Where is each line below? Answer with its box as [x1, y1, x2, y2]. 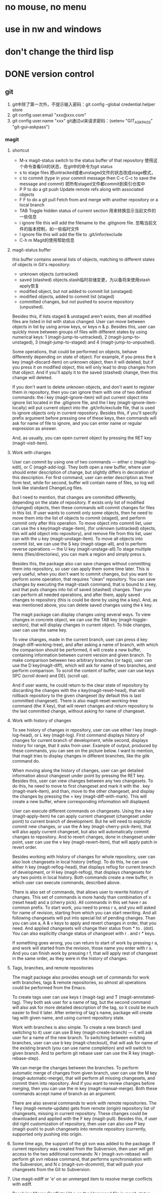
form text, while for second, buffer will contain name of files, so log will [12, 480, 155, 485]
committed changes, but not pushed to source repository [19, 299, 134, 305]
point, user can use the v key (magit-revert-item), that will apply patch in [12, 839, 157, 845]
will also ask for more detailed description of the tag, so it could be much [12, 1004, 159, 1010]
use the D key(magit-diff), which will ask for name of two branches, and [12, 662, 156, 668]
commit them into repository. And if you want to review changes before [12, 1080, 155, 1086]
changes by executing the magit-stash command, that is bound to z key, [12, 581, 157, 587]
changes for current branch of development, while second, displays [12, 737, 148, 743]
